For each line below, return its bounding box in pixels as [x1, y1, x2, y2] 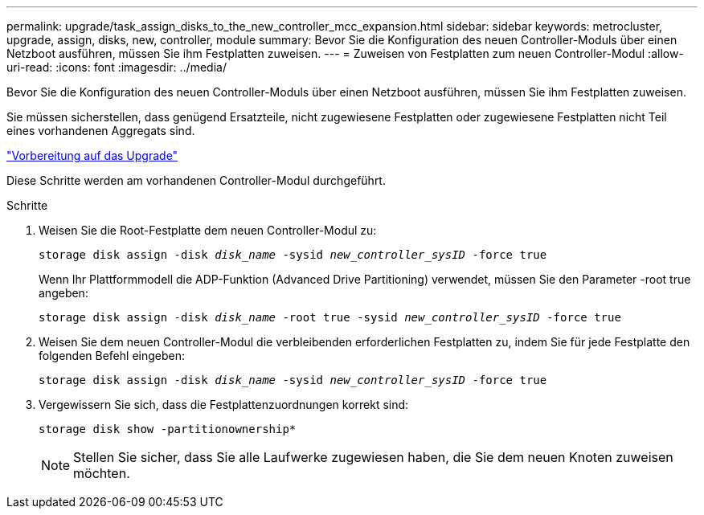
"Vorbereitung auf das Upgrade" [6, 149, 178, 162]
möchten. [73, 465, 130, 481]
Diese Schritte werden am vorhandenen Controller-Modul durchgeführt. [6, 174, 386, 187]
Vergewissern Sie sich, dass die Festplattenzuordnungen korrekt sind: [39, 398, 409, 411]
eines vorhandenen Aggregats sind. [6, 124, 195, 137]
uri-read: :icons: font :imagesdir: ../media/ [6, 60, 227, 74]
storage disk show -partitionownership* [39, 423, 297, 435]
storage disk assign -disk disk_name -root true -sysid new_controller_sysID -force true [39, 311, 621, 324]
